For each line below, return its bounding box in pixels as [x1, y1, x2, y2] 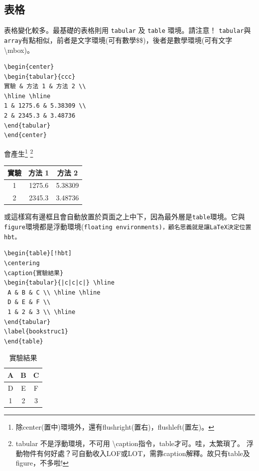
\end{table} [4, 337, 43, 345]
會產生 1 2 [4, 147, 33, 158]
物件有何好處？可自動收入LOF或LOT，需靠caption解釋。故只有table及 [22, 448, 250, 458]
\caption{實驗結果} [4, 269, 64, 277]
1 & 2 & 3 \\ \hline [7, 308, 76, 315]
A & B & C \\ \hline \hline [7, 289, 101, 296]
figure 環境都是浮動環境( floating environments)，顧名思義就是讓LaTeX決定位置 [4, 221, 252, 232]
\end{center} [4, 132, 47, 139]
